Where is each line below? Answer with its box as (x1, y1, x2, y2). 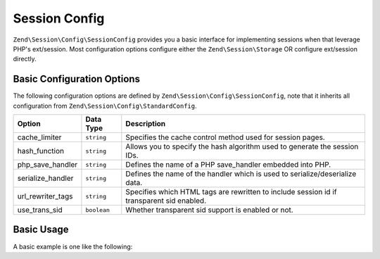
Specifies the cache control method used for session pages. (125, 132, 325, 142)
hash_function (17, 146, 65, 156)
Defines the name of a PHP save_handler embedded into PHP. (125, 160, 331, 170)
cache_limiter (17, 132, 62, 142)
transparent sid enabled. (125, 196, 207, 206)
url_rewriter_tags (17, 191, 73, 201)
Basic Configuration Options (13, 73, 141, 85)
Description (125, 119, 166, 129)
